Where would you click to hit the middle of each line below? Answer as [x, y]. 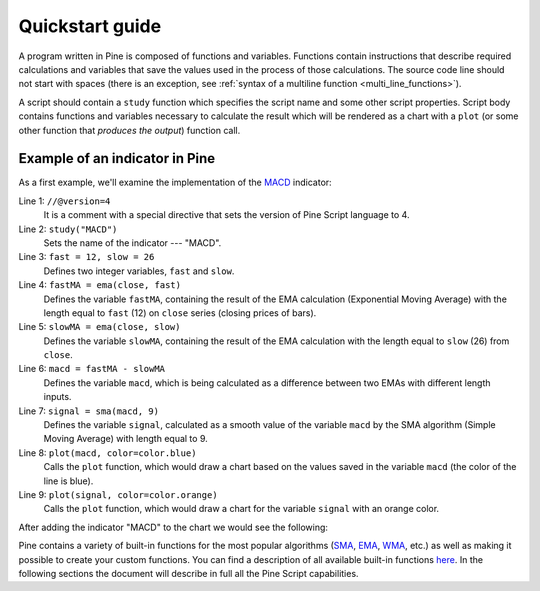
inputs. [57, 397]
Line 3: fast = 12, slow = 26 [86, 257]
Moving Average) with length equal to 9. [126, 439]
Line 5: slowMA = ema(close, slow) [99, 327]
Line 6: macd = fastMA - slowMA [91, 369]
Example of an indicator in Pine [117, 158]
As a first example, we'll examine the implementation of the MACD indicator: [175, 182]
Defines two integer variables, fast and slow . [139, 271]
